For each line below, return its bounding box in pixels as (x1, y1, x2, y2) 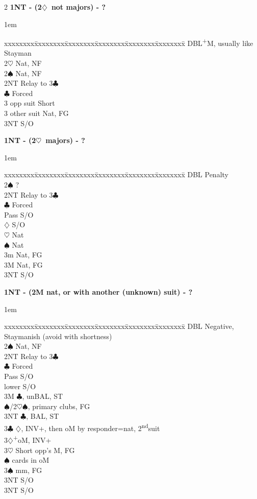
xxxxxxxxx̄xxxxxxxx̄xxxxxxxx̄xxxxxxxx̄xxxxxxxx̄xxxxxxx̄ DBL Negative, (4, 321, 234, 331)
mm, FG (15, 464, 42, 475)
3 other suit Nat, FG (4, 108, 69, 118)
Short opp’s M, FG (15, 444, 75, 455)
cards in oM (12, 455, 49, 465)
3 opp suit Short (4, 98, 55, 108)
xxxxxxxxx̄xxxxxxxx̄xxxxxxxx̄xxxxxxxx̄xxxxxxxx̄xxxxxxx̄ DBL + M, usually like (4, 36, 253, 48)
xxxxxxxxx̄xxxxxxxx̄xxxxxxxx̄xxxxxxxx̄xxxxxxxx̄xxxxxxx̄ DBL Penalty (4, 169, 228, 180)
